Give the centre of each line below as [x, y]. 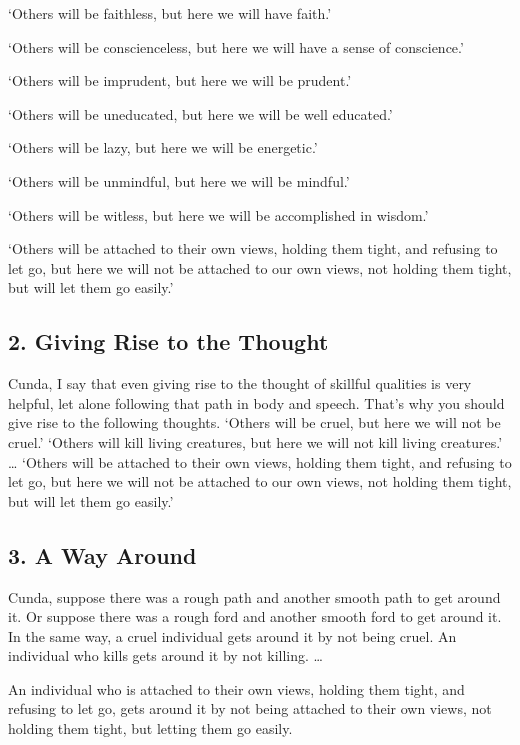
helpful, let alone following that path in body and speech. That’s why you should [256, 402]
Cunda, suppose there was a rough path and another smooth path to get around [254, 596]
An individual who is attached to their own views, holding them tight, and [236, 688]
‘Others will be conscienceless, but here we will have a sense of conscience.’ [236, 46]
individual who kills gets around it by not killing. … [165, 655]
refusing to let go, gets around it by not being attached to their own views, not [250, 708]
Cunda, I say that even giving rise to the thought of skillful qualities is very [240, 383]
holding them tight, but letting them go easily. [150, 728]
